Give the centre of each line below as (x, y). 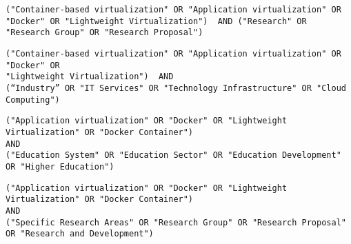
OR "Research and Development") (80, 234)
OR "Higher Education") (60, 166)
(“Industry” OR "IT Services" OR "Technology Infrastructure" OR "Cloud (176, 88)
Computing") (33, 100)
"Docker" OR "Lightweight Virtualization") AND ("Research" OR (156, 21)
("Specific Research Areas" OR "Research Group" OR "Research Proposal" (176, 222)
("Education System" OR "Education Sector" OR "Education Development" (173, 155)
